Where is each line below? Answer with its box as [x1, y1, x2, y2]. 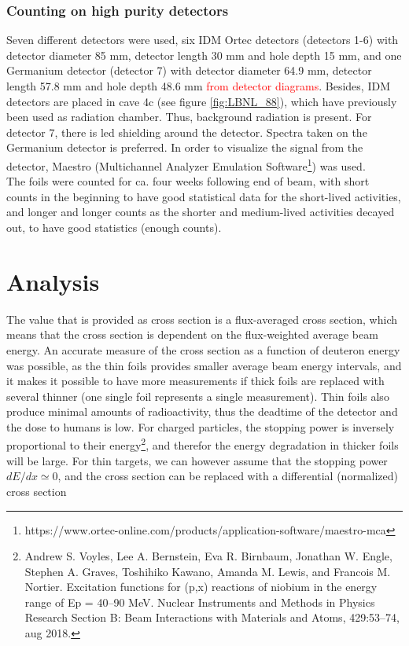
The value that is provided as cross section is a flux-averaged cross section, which [6, 310, 397, 327]
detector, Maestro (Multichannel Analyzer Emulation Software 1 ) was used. [6, 155, 366, 174]
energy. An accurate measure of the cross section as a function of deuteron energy [6, 341, 400, 358]
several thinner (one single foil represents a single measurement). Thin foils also [6, 387, 389, 404]
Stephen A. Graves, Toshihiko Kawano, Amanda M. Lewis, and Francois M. [24, 563, 391, 579]
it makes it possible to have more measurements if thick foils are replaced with [6, 373, 385, 389]
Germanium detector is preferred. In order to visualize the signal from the [6, 139, 363, 156]
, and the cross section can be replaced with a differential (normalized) [57, 468, 398, 484]
